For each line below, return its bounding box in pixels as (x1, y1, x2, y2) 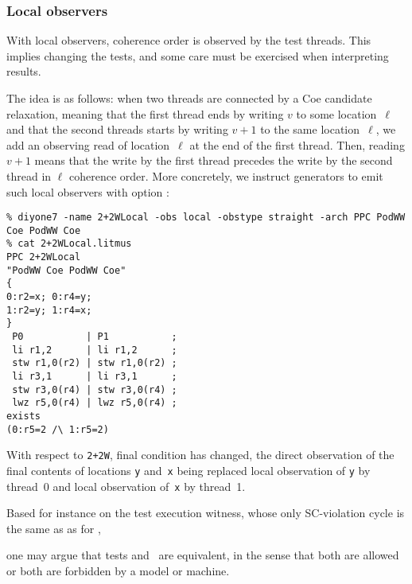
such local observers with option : (6, 183, 169, 200)
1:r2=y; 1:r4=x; (6, 304, 92, 316)
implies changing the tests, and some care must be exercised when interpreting (6, 47, 389, 64)
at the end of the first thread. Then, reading (189, 136, 405, 153)
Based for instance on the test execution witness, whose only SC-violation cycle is (6, 504, 405, 521)
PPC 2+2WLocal (6, 251, 81, 263)
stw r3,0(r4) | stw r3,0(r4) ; (12, 383, 177, 395)
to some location (296, 105, 377, 122)
